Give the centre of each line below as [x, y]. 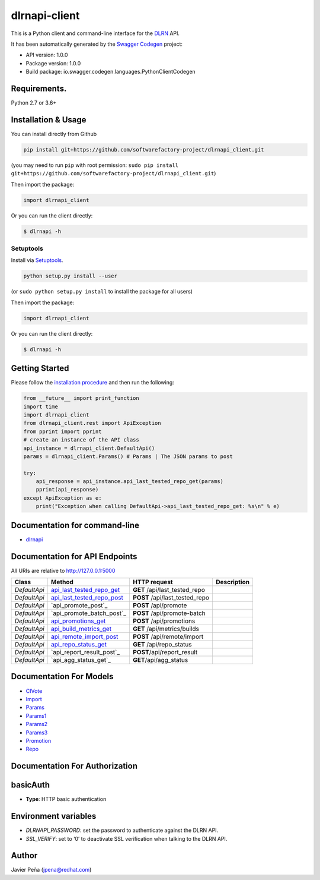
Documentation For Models [62, 676]
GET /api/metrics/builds [166, 629]
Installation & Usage [49, 120]
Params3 [37, 732]
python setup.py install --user [71, 276]
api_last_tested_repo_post [87, 598]
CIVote [34, 691]
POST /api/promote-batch [169, 613]
